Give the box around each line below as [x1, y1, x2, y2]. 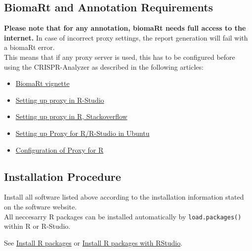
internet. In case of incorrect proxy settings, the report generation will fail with [4, 32, 248, 42]
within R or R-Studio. [4, 221, 71, 231]
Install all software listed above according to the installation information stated [4, 192, 244, 202]
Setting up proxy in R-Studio [15, 94, 104, 105]
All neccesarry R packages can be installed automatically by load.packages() [4, 211, 242, 221]
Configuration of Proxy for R [15, 144, 104, 155]
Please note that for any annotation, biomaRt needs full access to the [4, 23, 246, 33]
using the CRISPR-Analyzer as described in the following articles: [4, 61, 204, 72]
